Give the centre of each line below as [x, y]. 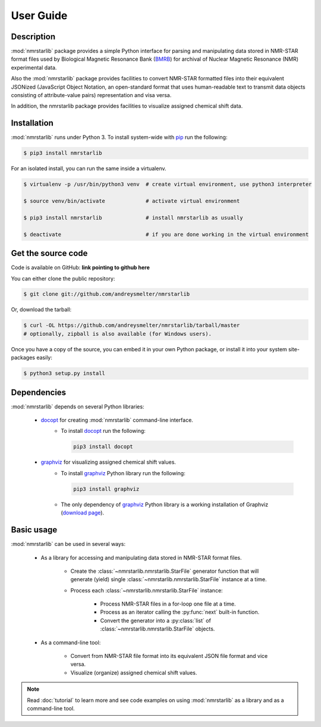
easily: [45, 358]
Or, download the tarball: [41, 310]
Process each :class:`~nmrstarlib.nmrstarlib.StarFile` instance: [147, 590]
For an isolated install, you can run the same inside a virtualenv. [89, 169]
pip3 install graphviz [106, 489]
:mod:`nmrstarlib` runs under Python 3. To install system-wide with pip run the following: [119, 138]
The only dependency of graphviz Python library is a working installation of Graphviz [165, 504]
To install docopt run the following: [103, 431]
